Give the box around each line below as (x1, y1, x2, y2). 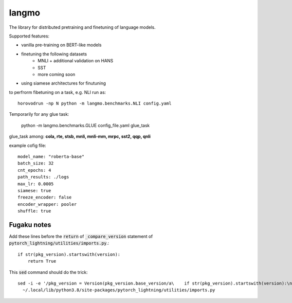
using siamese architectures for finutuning (21, 80, 106, 86)
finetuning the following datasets (21, 51, 87, 57)
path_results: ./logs (18, 174, 69, 180)
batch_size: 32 (18, 160, 54, 166)
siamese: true (18, 188, 51, 193)
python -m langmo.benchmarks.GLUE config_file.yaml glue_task (21, 122, 150, 128)
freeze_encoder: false (18, 195, 72, 200)
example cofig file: (9, 143, 46, 148)
